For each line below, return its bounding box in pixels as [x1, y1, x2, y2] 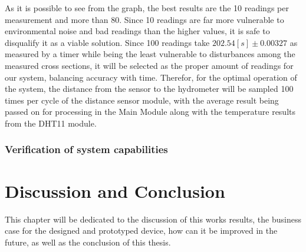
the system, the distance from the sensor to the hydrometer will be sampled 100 [5, 82, 294, 95]
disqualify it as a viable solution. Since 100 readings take [5, 36, 210, 48]
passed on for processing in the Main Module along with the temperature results [5, 105, 296, 118]
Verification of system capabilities [5, 142, 168, 157]
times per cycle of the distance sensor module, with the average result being [5, 94, 279, 106]
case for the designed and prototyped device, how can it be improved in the [5, 224, 278, 237]
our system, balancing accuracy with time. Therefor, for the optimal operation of [5, 71, 297, 83]
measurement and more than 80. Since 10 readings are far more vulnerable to [5, 13, 284, 25]
